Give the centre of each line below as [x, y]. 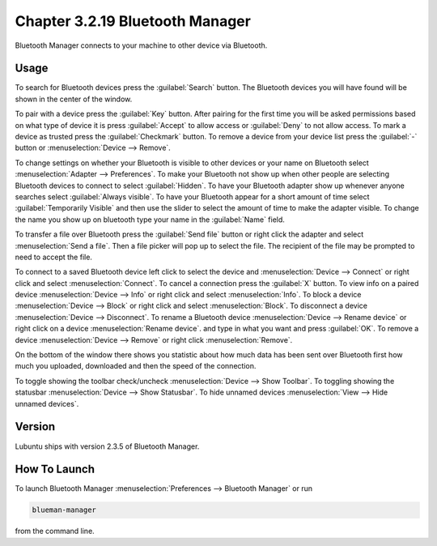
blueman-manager [64, 510]
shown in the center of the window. [74, 99]
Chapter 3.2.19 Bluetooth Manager [133, 21]
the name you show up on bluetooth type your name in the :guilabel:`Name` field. [150, 220]
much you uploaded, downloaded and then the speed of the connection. [136, 366]
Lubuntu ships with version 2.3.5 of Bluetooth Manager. [107, 446]
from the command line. [55, 531]
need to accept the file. [54, 257]
